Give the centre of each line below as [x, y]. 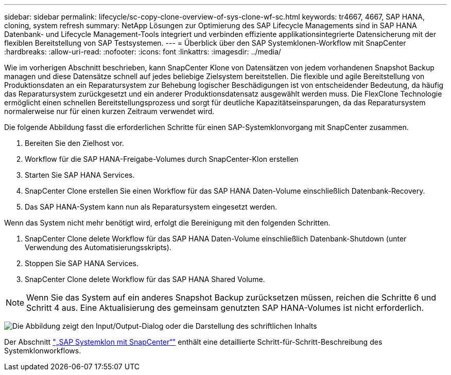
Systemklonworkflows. [43, 351]
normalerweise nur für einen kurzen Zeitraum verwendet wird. [109, 111]
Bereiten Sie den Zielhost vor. [74, 143]
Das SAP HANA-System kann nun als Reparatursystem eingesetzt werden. [151, 207]
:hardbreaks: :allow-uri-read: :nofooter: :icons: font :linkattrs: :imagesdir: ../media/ [143, 52]
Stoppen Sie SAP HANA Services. [82, 263]
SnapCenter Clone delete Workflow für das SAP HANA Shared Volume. [145, 279]
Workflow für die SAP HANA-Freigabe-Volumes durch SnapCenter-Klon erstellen [162, 159]
